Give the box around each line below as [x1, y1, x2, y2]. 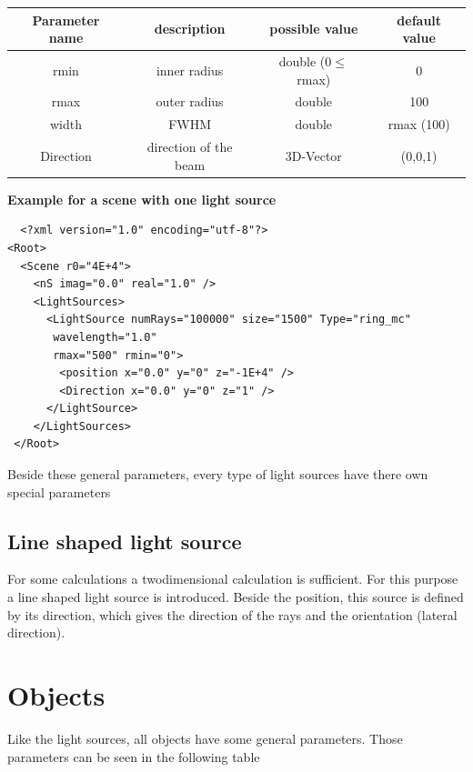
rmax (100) [387, 115, 450, 134]
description [154, 19, 226, 38]
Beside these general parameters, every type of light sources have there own [7, 465, 428, 484]
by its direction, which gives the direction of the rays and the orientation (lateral [7, 605, 458, 624]
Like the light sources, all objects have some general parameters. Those [7, 728, 403, 747]
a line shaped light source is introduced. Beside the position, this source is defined [7, 587, 464, 607]
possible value [269, 19, 358, 38]
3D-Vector [285, 145, 342, 165]
